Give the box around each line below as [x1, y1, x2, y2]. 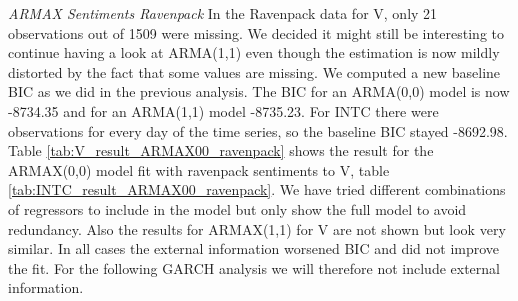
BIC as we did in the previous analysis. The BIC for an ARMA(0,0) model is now [8, 81, 510, 102]
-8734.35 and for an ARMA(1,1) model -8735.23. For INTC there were [8, 100, 439, 121]
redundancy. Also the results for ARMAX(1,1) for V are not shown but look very [8, 218, 506, 239]
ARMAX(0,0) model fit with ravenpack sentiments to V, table [8, 159, 390, 180]
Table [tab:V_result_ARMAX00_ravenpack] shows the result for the [8, 140, 434, 161]
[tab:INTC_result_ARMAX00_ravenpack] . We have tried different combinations [8, 179, 506, 200]
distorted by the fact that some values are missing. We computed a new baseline [8, 61, 501, 82]
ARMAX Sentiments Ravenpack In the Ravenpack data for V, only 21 [8, 3, 438, 23]
